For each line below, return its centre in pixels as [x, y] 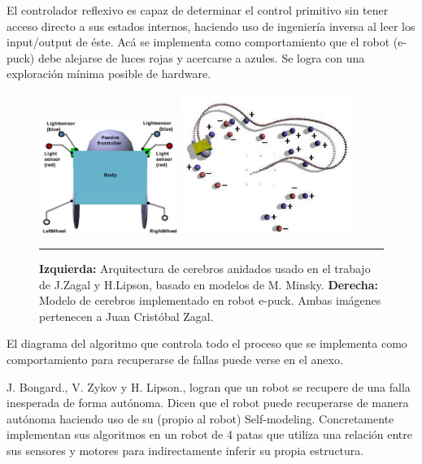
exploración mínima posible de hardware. [109, 74]
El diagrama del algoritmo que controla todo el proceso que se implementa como [207, 343]
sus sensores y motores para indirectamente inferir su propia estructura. [185, 451]
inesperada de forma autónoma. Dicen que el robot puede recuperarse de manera [208, 403]
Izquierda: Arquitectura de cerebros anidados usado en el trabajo [205, 269]
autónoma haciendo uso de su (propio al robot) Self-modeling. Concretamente [200, 418]
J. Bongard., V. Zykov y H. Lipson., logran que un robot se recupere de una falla [209, 386]
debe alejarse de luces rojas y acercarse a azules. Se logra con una [201, 57]
